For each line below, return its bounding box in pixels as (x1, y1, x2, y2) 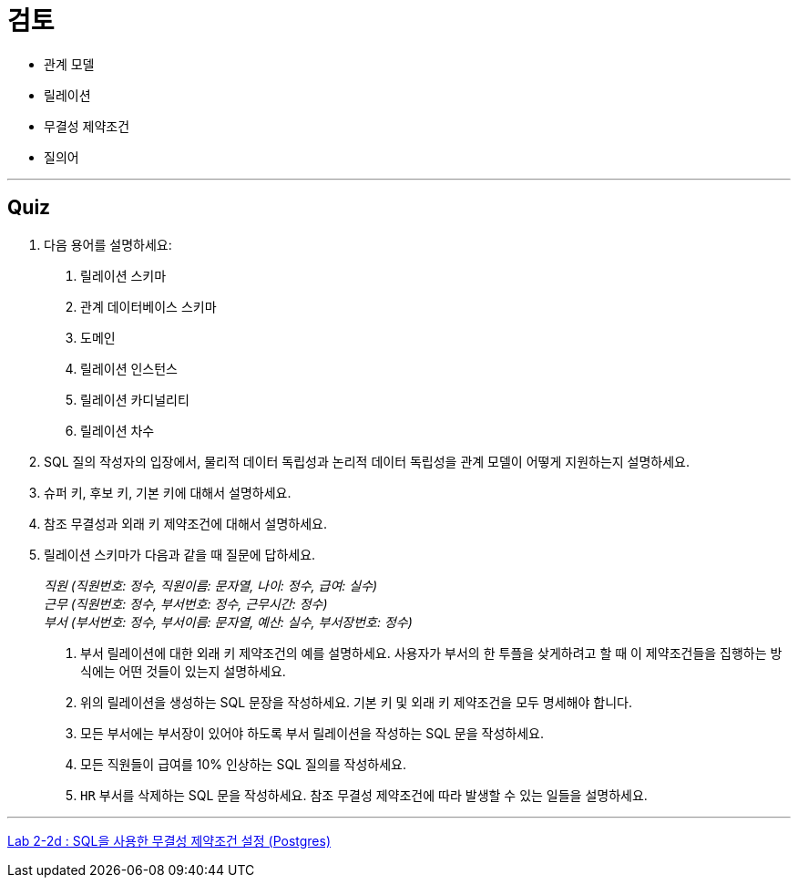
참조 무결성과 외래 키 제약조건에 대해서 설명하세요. (44, 515, 328, 531)
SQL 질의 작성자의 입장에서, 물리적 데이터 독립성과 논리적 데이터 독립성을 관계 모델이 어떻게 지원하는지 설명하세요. (44, 453, 691, 469)
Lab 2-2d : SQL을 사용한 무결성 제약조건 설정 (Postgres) (7, 832, 332, 849)
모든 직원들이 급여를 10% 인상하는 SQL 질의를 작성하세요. (80, 756, 406, 772)
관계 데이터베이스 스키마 (80, 298, 217, 314)
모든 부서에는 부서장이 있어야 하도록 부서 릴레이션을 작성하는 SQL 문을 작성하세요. (80, 725, 544, 741)
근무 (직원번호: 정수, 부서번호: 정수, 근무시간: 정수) (44, 595, 328, 612)
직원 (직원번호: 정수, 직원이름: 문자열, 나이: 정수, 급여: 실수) (44, 577, 378, 593)
